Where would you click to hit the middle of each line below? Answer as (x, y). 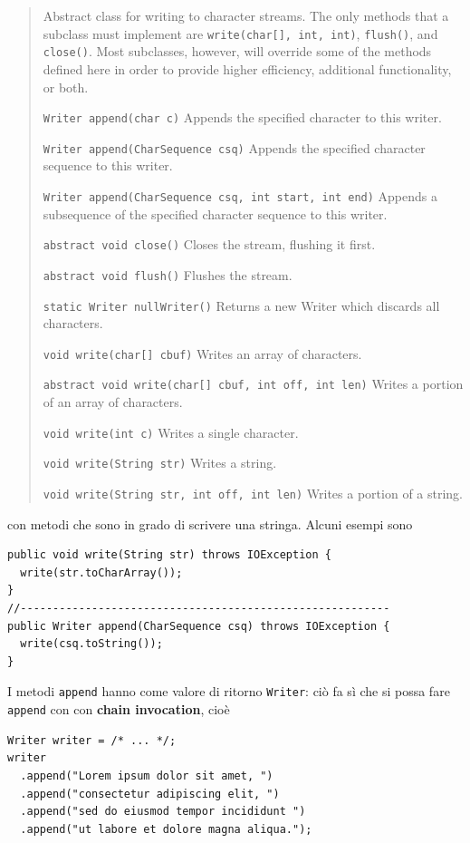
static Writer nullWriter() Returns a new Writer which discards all (241, 305)
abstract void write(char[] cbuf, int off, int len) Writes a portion (253, 384)
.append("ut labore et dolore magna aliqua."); (166, 829)
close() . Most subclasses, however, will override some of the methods (237, 51)
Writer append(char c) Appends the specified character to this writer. (242, 117)
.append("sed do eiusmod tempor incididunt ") (163, 812)
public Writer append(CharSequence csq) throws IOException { (199, 626)
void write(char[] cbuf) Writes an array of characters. (202, 353)
